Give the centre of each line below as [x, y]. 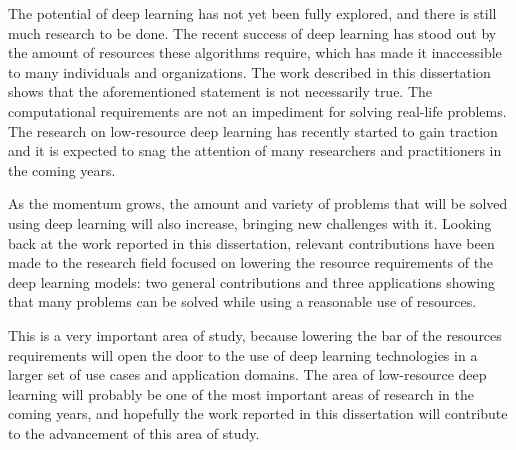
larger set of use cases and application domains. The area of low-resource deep [247, 374]
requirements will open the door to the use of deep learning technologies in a [243, 354]
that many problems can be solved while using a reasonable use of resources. [242, 301]
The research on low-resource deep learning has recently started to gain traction [253, 130]
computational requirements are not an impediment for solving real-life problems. [257, 110]
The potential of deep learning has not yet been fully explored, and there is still [252, 13]
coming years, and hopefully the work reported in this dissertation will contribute [258, 413]
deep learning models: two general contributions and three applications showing [251, 281]
